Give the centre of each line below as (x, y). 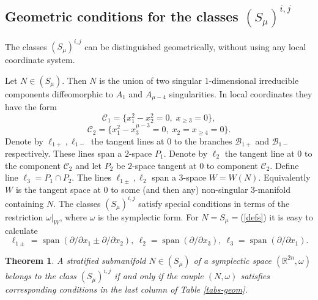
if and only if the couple (159, 276)
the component (33, 165)
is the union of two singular (151, 80)
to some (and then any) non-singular (179, 189)
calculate (21, 230)
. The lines (91, 177)
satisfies (255, 276)
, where (73, 216)
